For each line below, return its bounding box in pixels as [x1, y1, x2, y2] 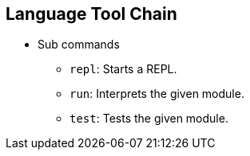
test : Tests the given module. [69, 111, 228, 126]
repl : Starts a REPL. [69, 62, 177, 76]
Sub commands [38, 37, 120, 52]
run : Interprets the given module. [69, 87, 244, 101]
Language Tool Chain [6, 4, 177, 24]
